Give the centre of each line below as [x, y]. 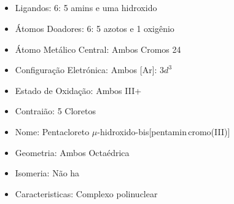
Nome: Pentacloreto [52, 131]
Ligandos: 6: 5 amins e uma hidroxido [86, 8]
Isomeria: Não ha [47, 173]
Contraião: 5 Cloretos [56, 111]
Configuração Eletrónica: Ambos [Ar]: [86, 70]
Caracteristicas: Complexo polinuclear [86, 193]
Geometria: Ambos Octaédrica [72, 152]
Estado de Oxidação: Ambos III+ [78, 90]
